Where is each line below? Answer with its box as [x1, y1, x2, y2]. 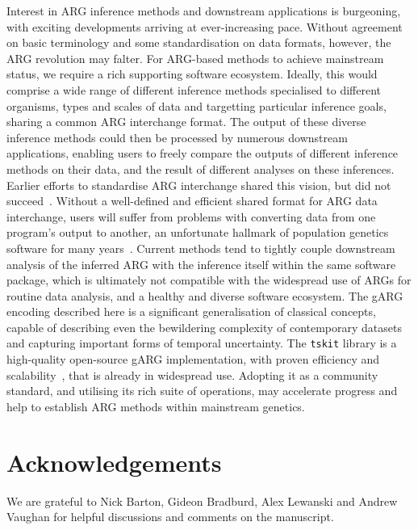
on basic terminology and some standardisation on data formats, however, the [6, 34, 391, 51]
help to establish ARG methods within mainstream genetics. [6, 397, 305, 414]
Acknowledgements [6, 445, 222, 478]
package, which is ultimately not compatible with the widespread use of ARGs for [6, 271, 412, 288]
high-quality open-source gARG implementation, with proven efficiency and [6, 351, 380, 368]
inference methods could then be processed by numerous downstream [6, 128, 348, 145]
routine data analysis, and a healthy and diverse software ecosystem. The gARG [6, 287, 403, 304]
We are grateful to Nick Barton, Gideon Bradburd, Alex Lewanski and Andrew [6, 492, 398, 509]
